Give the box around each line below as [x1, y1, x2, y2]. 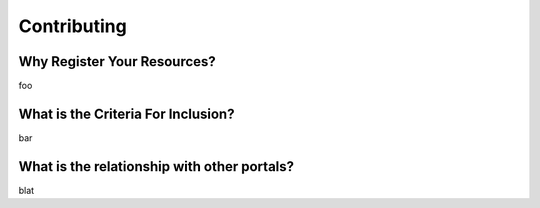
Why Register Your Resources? [18, 53, 217, 70]
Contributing [18, 15, 127, 37]
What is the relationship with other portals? [18, 158, 295, 175]
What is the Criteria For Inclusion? [18, 105, 235, 122]
